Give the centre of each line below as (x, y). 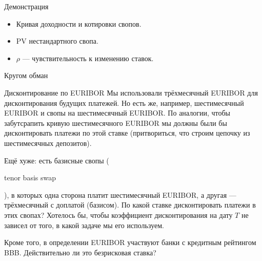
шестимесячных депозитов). (48, 143)
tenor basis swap (30, 178)
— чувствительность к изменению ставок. (88, 58)
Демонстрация (26, 6)
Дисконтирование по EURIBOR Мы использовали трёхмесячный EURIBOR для (131, 92)
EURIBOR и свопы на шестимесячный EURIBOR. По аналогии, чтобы (117, 113)
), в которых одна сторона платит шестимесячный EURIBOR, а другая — (120, 194)
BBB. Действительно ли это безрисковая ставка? (80, 252)
